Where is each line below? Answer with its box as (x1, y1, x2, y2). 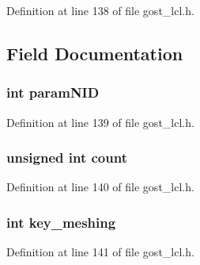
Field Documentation (6, 40, 183, 65)
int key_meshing (6, 212, 116, 232)
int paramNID (6, 83, 100, 102)
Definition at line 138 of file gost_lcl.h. (6, 2, 194, 18)
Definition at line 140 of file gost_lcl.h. (6, 179, 194, 195)
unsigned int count (6, 148, 127, 167)
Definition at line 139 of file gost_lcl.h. (6, 113, 194, 130)
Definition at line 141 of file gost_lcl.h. (6, 244, 194, 260)
